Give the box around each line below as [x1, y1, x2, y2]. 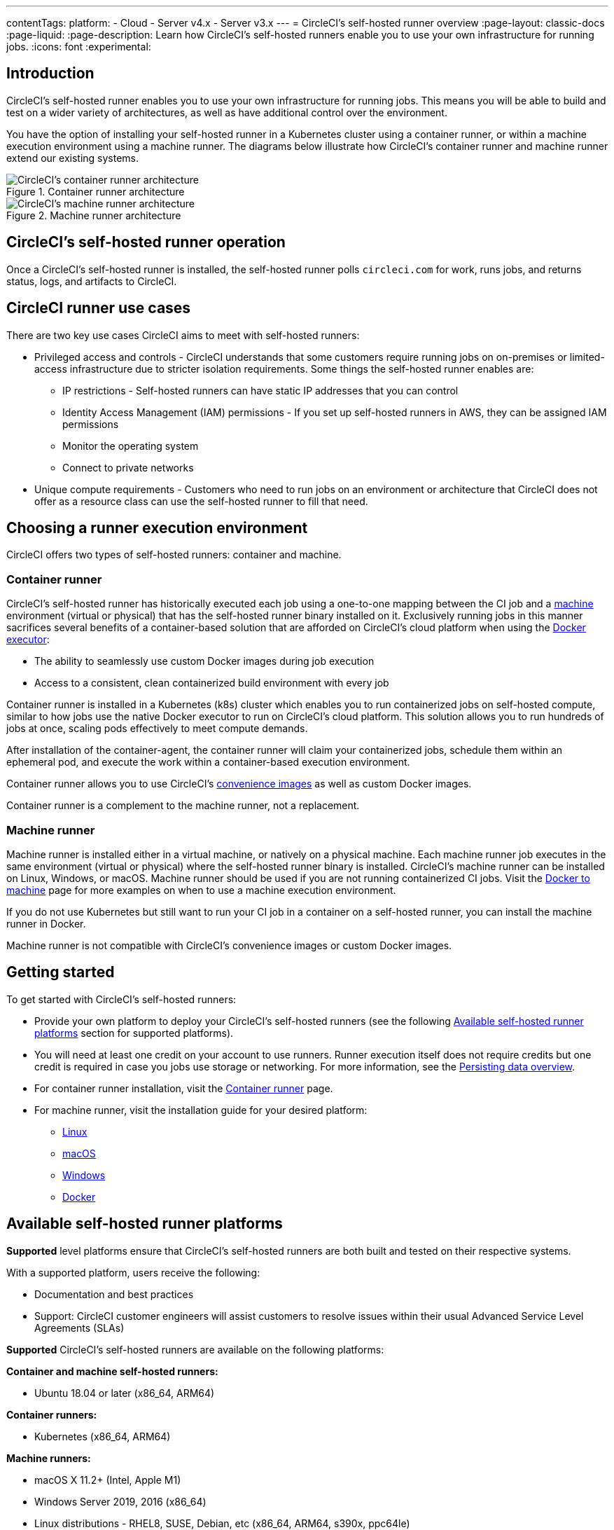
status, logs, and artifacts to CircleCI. [6, 275, 177, 287]
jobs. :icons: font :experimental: [6, 41, 151, 53]
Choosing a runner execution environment [6, 518, 308, 537]
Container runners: [6, 1408, 97, 1421]
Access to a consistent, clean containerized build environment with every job [34, 677, 389, 689]
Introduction [6, 64, 95, 83]
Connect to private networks [62, 461, 194, 474]
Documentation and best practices [34, 1288, 194, 1300]
